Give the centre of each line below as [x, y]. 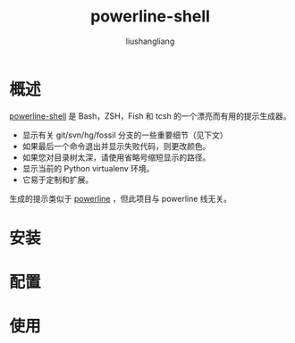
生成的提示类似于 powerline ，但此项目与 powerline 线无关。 [121, 198]
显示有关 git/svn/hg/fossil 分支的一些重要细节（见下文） [125, 135]
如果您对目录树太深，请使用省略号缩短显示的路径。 [116, 157]
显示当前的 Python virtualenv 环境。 [88, 168]
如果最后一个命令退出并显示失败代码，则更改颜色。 [116, 146]
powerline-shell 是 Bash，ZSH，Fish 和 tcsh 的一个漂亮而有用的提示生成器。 [150, 116]
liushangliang [150, 41]
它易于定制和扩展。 [58, 180]
